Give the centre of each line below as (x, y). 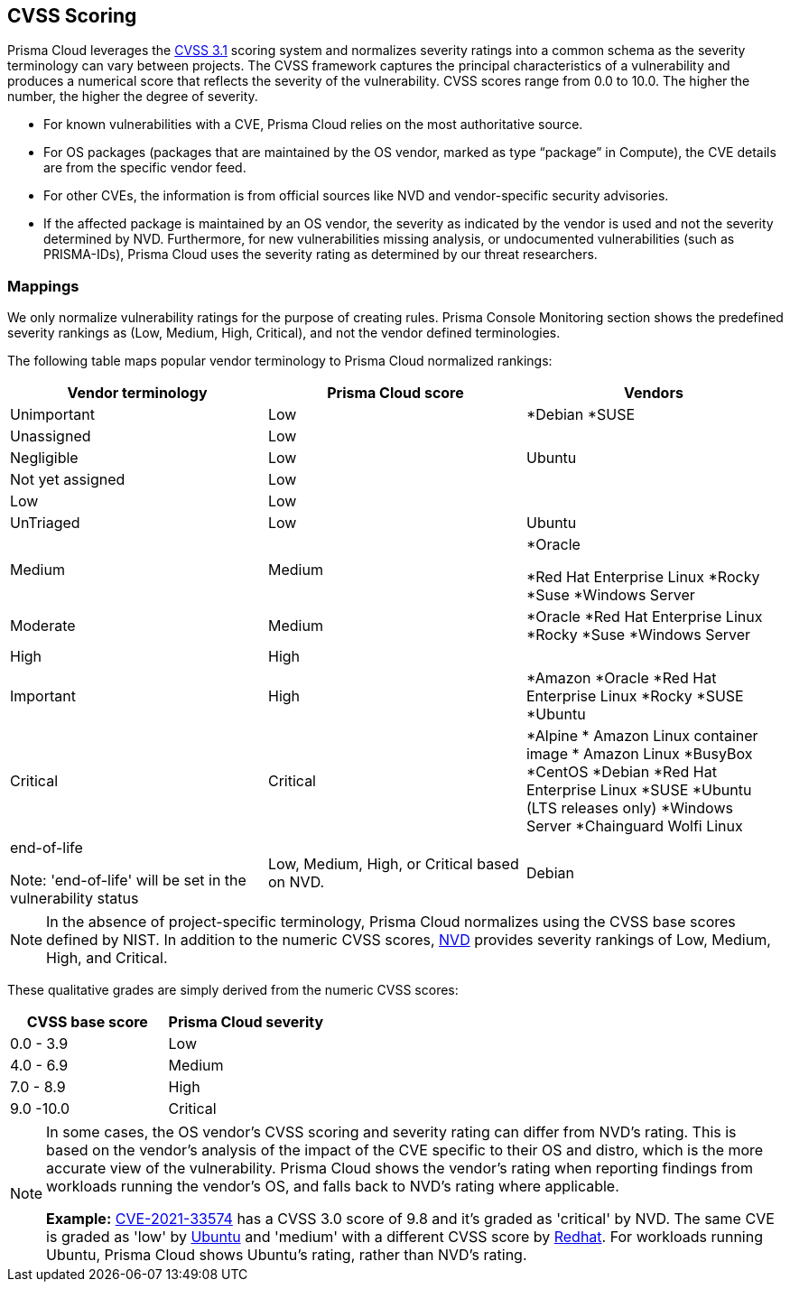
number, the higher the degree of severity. (133, 97)
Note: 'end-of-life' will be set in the (128, 881)
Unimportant (52, 415)
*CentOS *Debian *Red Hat (621, 772)
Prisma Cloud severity (246, 1022)
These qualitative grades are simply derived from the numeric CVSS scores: (233, 990)
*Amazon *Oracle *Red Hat (621, 678)
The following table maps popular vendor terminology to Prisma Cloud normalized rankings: (280, 361)
